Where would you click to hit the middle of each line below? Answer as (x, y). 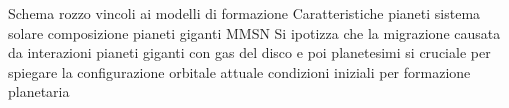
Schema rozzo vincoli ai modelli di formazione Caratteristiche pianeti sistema (244, 13)
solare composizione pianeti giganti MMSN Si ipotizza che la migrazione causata (254, 32)
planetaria (39, 91)
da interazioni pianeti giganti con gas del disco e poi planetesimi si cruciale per (249, 52)
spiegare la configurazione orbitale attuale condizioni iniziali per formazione (239, 71)
